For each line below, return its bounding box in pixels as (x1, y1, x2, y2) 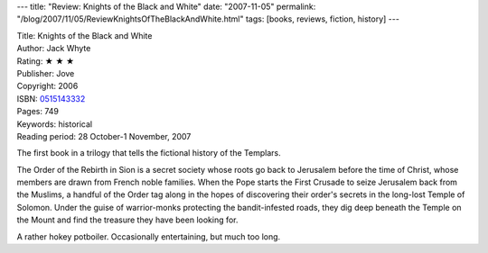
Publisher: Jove (16, 68, 75, 78)
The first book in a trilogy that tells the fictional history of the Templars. (16, 148, 281, 158)
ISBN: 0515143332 (16, 93, 86, 104)
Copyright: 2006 (16, 81, 79, 92)
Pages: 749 (16, 106, 59, 117)
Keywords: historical (16, 118, 93, 130)
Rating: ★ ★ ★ (16, 55, 75, 67)
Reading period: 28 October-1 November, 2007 (16, 131, 192, 141)
